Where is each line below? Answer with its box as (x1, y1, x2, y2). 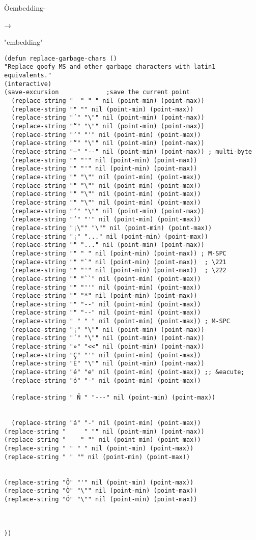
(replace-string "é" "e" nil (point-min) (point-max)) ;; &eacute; (11, 368, 245, 376)
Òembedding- (4, 3, 46, 13)
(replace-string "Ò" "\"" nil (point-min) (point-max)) (4, 487, 197, 495)
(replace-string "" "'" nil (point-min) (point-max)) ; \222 (11, 267, 226, 274)
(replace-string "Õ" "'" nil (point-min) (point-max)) (4, 478, 194, 486)
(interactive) (4, 80, 52, 88)
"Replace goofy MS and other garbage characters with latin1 (4, 63, 216, 71)
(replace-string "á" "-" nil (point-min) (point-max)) (11, 419, 201, 427)
